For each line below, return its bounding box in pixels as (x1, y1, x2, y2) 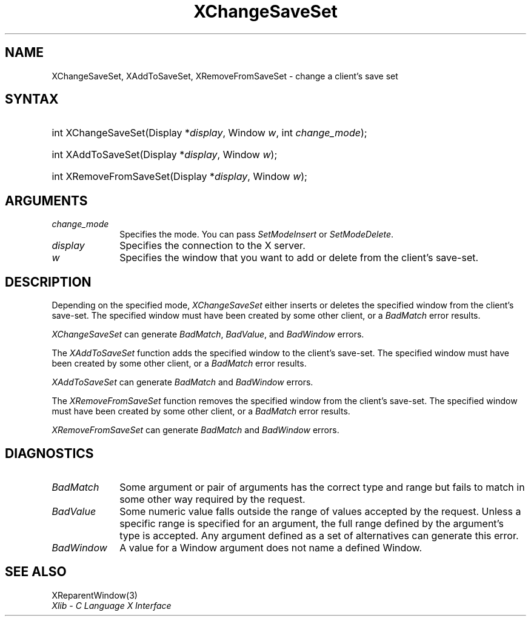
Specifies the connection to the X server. (119, 239, 306, 252)
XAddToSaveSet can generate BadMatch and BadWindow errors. (52, 377, 313, 388)
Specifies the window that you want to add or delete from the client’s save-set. (119, 251, 479, 264)
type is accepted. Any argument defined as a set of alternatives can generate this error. (119, 529, 519, 542)
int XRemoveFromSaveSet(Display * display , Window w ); (52, 170, 307, 183)
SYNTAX (5, 91, 59, 107)
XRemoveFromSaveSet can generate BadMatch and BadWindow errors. (52, 425, 339, 436)
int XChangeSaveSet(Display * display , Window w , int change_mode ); (52, 127, 367, 139)
